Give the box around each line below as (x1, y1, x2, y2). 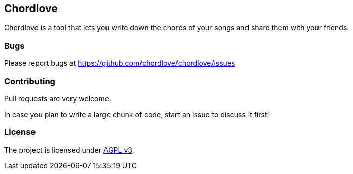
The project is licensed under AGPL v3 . (4, 145, 134, 154)
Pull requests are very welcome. (4, 94, 111, 103)
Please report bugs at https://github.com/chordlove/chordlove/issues (4, 59, 235, 68)
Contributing (4, 76, 55, 86)
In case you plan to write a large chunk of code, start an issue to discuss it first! (4, 110, 269, 119)
